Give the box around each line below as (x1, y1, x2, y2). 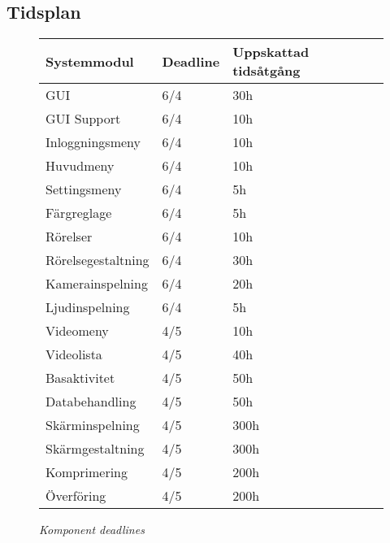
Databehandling (45, 392, 136, 411)
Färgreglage (45, 203, 112, 223)
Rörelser (45, 227, 93, 246)
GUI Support (45, 109, 121, 128)
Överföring (45, 486, 106, 506)
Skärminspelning (45, 415, 140, 435)
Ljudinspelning (45, 298, 130, 317)
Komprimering (45, 463, 128, 482)
